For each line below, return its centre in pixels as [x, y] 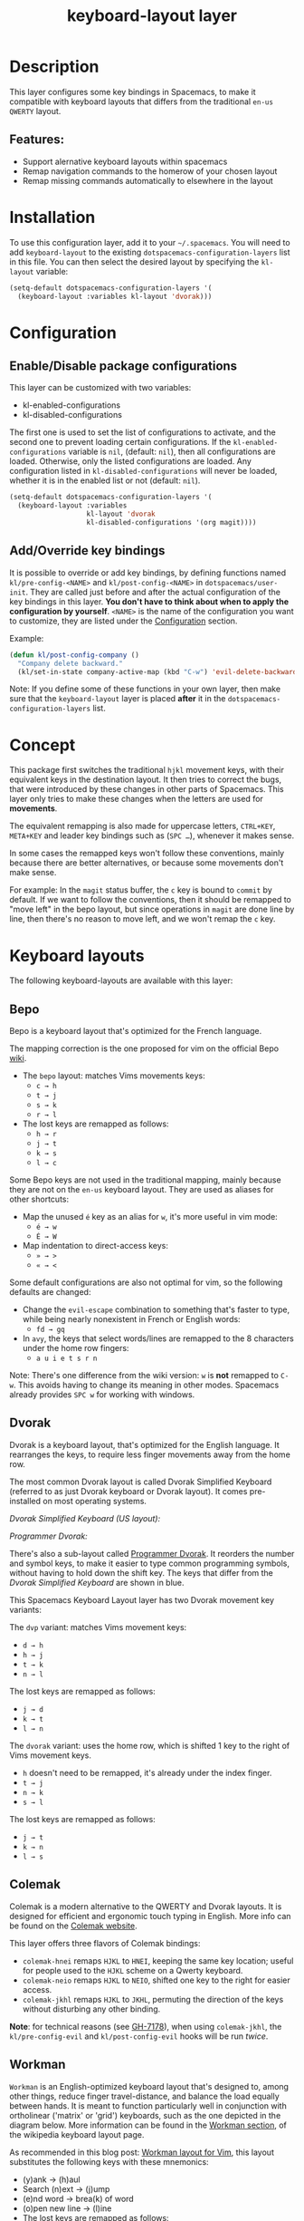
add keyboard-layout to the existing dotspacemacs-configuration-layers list [150, 252]
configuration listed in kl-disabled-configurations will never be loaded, [143, 471]
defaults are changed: [50, 1292]
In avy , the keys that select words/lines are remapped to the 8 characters [158, 1338]
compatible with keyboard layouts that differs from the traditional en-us [142, 101]
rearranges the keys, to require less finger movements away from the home [150, 1454]
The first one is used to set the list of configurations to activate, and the [142, 432]
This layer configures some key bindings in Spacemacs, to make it [133, 92]
